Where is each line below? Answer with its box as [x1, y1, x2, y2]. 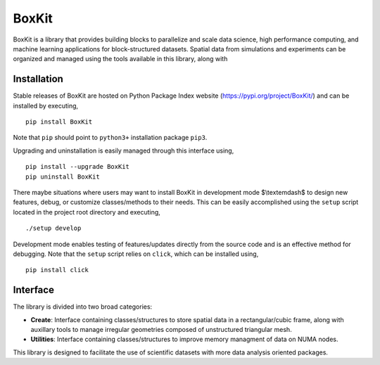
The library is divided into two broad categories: [13, 302, 153, 311]
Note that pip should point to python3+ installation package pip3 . [13, 134, 208, 142]
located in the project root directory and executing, [13, 207, 161, 216]
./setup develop [25, 224, 82, 232]
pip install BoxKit [25, 118, 93, 126]
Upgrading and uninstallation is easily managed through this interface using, [13, 146, 234, 155]
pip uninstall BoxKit [25, 172, 100, 181]
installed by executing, [13, 101, 79, 110]
